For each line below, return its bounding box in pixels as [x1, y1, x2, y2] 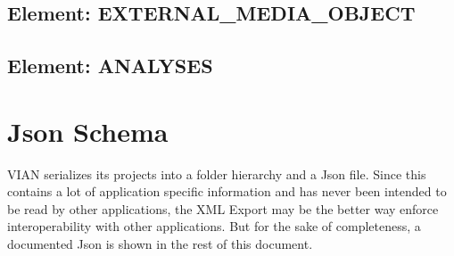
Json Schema [7, 112, 169, 149]
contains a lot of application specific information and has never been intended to [7, 182, 447, 201]
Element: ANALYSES [7, 52, 213, 79]
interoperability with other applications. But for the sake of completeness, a [7, 217, 421, 235]
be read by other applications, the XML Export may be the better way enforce [7, 199, 439, 218]
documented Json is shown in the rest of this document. [7, 235, 313, 253]
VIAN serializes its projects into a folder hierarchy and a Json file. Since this [7, 164, 426, 183]
